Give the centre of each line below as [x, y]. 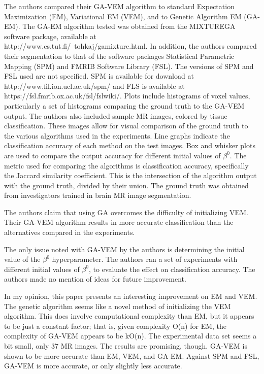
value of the [22, 259]
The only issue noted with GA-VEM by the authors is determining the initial [124, 249]
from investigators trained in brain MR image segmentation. [98, 195]
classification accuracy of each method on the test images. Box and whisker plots [130, 145]
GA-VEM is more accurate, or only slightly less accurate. [93, 366]
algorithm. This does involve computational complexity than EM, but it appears [129, 316]
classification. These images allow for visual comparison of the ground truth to [126, 126]
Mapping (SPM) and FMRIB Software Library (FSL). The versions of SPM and [129, 66]
